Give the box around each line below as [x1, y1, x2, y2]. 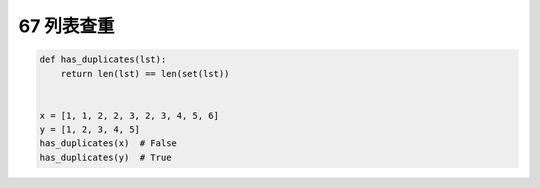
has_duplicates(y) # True [39, 151, 172, 163]
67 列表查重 [18, 15, 115, 37]
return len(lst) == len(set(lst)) [60, 68, 230, 79]
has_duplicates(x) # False [39, 138, 177, 149]
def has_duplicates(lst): [39, 54, 167, 65]
